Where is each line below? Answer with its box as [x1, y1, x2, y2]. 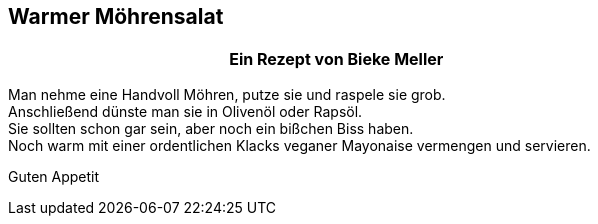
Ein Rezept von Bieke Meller [229, 49, 444, 70]
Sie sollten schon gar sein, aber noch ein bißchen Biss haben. [8, 120, 414, 138]
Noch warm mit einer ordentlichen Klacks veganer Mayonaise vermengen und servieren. [8, 137, 591, 155]
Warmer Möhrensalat [8, 4, 224, 29]
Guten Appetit [8, 168, 100, 186]
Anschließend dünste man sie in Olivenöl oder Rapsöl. [8, 103, 363, 121]
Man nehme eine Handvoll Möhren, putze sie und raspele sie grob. [8, 86, 446, 104]
